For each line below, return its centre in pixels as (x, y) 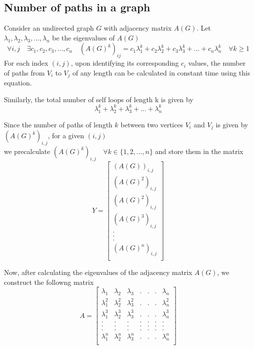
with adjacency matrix (138, 28)
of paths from (24, 72)
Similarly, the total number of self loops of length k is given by (99, 99)
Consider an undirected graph (49, 28)
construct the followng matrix (49, 282)
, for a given (66, 136)
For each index (26, 63)
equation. (18, 83)
